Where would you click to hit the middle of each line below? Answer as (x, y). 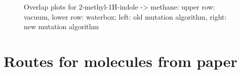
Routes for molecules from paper (120, 61)
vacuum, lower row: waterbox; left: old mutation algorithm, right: (125, 16)
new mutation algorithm (62, 26)
